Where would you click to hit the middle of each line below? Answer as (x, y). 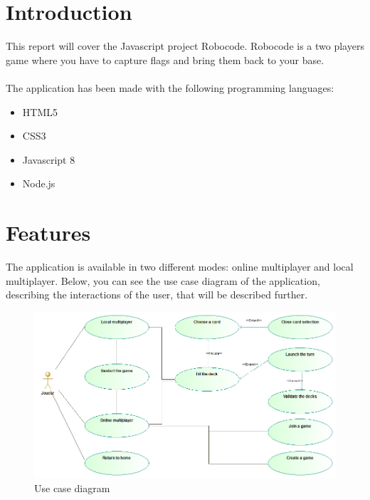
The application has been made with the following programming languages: (170, 87)
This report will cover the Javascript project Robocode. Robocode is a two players (185, 46)
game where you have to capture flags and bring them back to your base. (165, 59)
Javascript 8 (49, 159)
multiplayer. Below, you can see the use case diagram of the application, (163, 280)
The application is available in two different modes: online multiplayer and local (180, 266)
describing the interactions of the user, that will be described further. (157, 295)
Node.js (39, 183)
